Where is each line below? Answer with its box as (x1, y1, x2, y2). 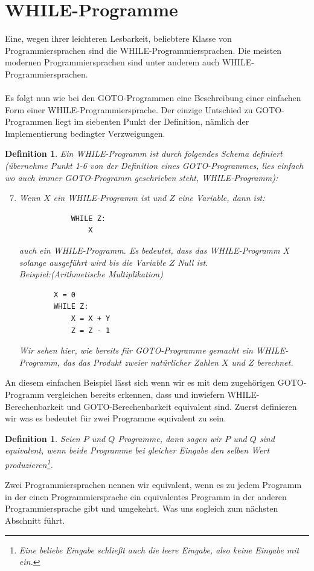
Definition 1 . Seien (5, 432, 80, 444)
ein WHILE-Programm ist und (53, 191, 167, 204)
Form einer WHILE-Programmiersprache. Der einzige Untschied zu (5, 103, 253, 116)
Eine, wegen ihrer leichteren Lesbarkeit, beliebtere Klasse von (5, 32, 232, 45)
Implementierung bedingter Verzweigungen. (5, 127, 165, 139)
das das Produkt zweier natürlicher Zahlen (62, 355, 219, 368)
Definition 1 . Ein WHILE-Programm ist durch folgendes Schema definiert (5, 147, 283, 160)
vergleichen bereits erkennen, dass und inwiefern (46, 388, 225, 400)
